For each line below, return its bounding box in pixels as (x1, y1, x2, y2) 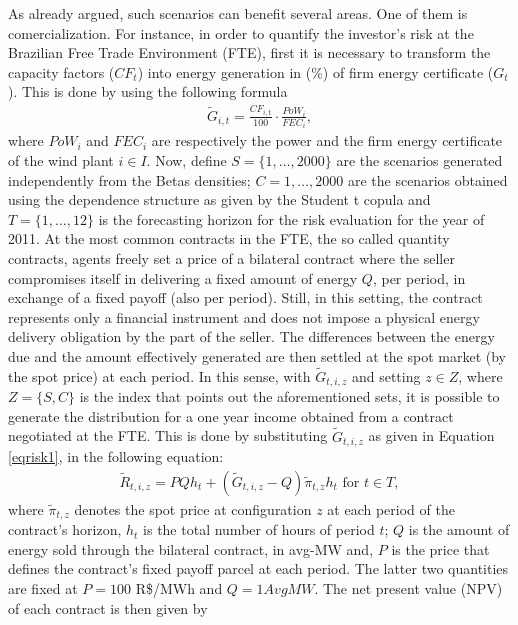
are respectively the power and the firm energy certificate (151, 130, 503, 151)
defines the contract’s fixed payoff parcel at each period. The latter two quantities (8, 558, 509, 579)
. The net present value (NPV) (314, 577, 503, 598)
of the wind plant (8, 150, 114, 171)
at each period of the (327, 498, 455, 519)
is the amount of (408, 519, 510, 540)
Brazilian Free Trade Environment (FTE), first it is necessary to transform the (8, 42, 491, 63)
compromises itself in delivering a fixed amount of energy (8, 267, 358, 288)
